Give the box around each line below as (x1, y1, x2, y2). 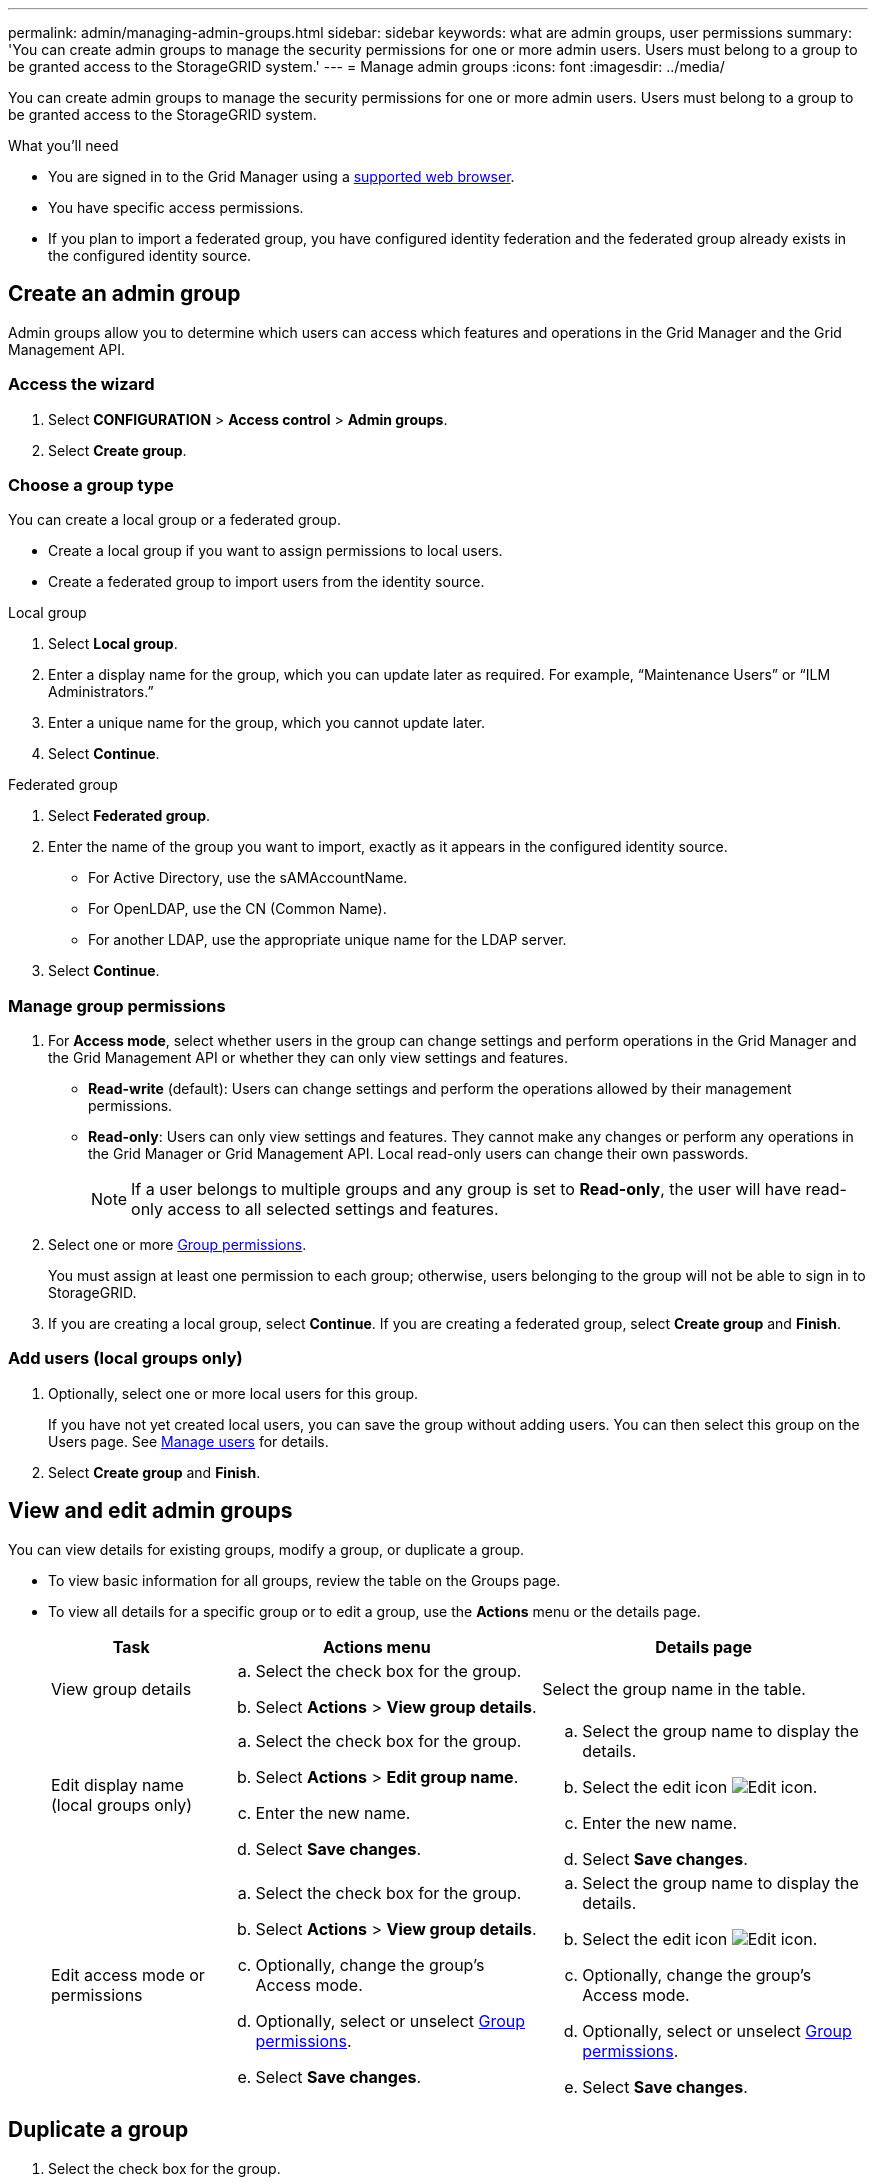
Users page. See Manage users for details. (48, 1432, 329, 1450)
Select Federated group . (48, 807, 211, 825)
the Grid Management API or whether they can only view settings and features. (48, 1049, 568, 1067)
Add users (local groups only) (8, 1348, 243, 1369)
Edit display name (51, 1774, 184, 1795)
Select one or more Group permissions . (48, 1236, 307, 1254)
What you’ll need (8, 137, 119, 154)
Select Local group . (48, 635, 178, 653)
